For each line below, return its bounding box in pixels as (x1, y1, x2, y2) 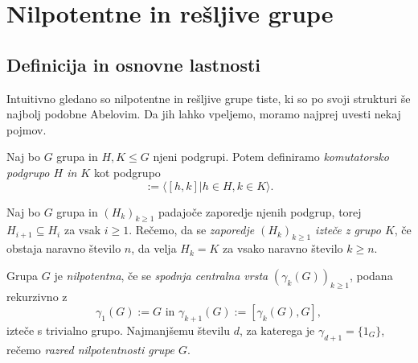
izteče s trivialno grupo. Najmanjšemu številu (6, 321, 230, 338)
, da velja (131, 240, 177, 257)
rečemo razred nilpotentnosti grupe (6, 340, 175, 357)
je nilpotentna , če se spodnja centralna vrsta (54, 266, 268, 283)
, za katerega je (239, 321, 315, 338)
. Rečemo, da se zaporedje (129, 221, 255, 238)
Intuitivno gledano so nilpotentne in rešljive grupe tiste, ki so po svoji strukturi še (6, 89, 411, 106)
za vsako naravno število (223, 240, 343, 257)
